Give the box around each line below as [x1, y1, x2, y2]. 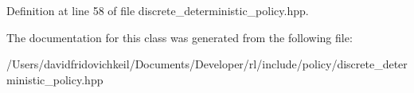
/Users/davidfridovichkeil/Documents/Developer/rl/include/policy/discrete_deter [6, 56, 408, 72]
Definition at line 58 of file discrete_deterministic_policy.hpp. [6, 2, 309, 18]
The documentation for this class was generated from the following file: [6, 29, 353, 45]
